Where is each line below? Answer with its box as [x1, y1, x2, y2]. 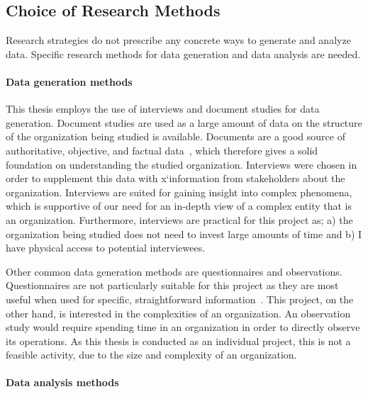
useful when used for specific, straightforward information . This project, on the [6, 291, 354, 306]
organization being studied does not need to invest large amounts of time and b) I [6, 226, 362, 241]
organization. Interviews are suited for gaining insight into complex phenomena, [6, 184, 352, 199]
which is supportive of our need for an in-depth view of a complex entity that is [6, 198, 352, 213]
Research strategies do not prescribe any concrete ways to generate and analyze [6, 33, 351, 47]
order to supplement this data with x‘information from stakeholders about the [6, 171, 345, 186]
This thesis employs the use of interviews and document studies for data [6, 101, 320, 116]
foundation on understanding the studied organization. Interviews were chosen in [6, 157, 357, 171]
